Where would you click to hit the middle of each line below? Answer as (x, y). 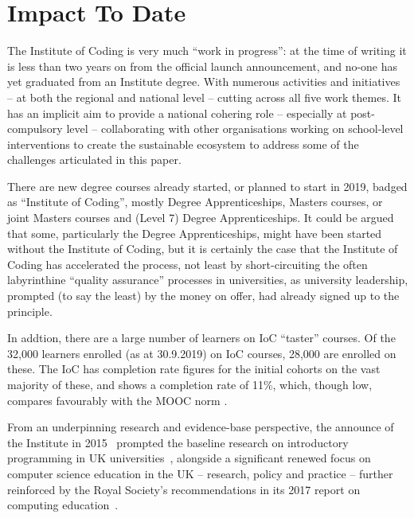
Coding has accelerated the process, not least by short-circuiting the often (187, 264)
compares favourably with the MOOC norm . (117, 400)
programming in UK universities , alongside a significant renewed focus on (189, 458)
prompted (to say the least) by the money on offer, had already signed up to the (203, 296)
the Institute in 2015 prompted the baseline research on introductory (178, 442)
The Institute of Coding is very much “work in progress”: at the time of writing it (207, 51)
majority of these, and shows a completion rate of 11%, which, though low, (190, 384)
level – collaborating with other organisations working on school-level (235, 129)
